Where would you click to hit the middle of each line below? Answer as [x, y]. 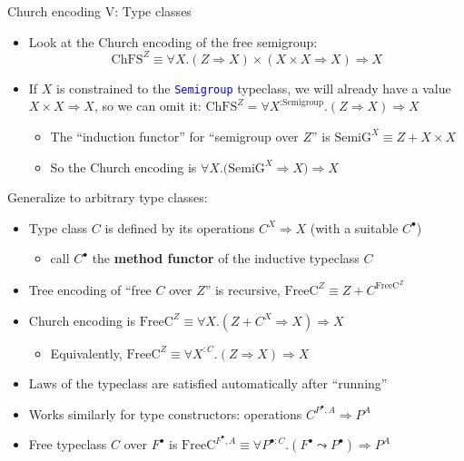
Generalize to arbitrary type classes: [108, 197]
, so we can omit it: [148, 106]
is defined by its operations [180, 227]
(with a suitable [354, 227]
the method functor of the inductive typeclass [226, 258]
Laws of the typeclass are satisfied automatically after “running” [208, 383]
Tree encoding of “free [90, 289]
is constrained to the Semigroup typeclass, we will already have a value [254, 88]
